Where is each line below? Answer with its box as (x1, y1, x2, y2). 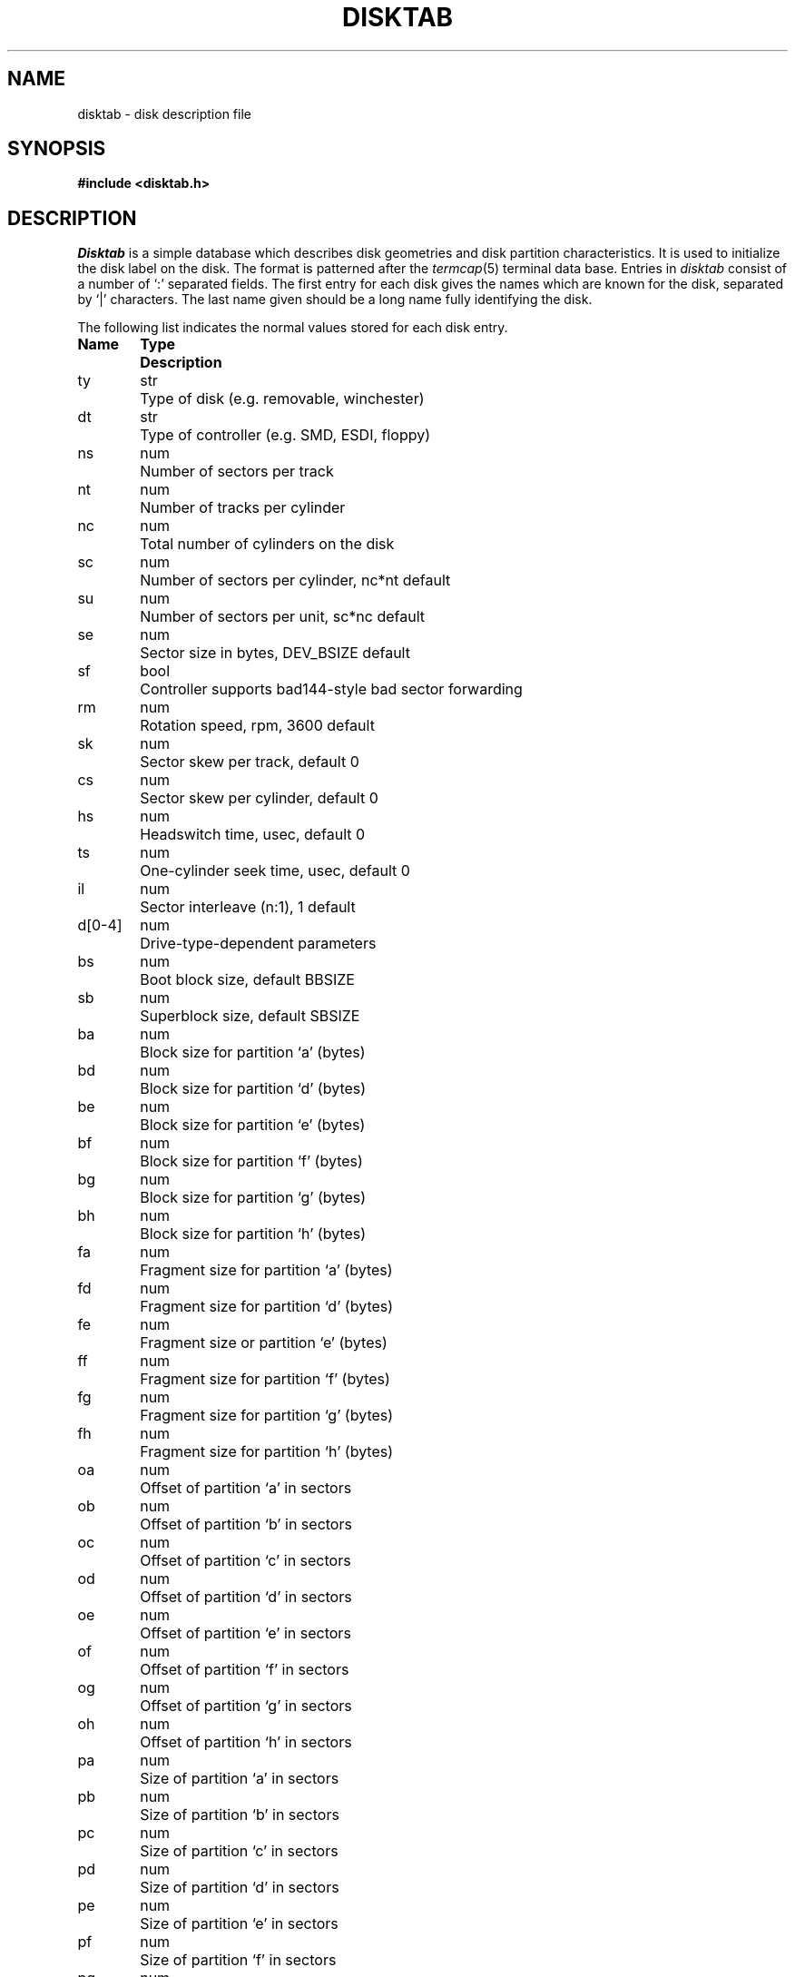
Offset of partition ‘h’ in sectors (140, 1733, 352, 1752)
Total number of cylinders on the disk (140, 535, 395, 554)
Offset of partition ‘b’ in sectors (140, 1515, 352, 1534)
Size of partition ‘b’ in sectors (140, 1805, 339, 1825)
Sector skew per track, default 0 (140, 752, 359, 772)
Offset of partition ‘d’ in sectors (140, 1588, 352, 1607)
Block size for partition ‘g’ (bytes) (140, 1188, 367, 1207)
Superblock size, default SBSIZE (140, 1007, 360, 1026)
